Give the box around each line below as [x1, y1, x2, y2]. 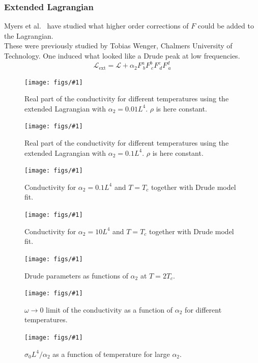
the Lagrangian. [4, 30, 53, 41]
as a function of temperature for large [52, 348, 170, 359]
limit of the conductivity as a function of [46, 304, 173, 315]
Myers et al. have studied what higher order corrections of [4, 20, 189, 31]
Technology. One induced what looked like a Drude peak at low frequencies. [4, 50, 240, 61]
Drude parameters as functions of [24, 270, 128, 281]
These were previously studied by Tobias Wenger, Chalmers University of [4, 40, 233, 51]
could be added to [197, 20, 254, 31]
